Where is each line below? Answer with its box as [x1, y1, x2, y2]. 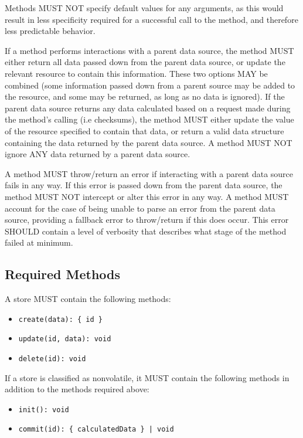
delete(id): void [18, 354, 86, 363]
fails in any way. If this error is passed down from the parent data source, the [5, 179, 282, 191]
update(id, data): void [18, 335, 111, 344]
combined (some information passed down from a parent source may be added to [5, 79, 295, 91]
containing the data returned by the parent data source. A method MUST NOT [5, 136, 292, 148]
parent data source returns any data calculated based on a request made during [5, 101, 291, 114]
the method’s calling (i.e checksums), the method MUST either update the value [5, 113, 294, 125]
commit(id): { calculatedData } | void [18, 425, 174, 434]
